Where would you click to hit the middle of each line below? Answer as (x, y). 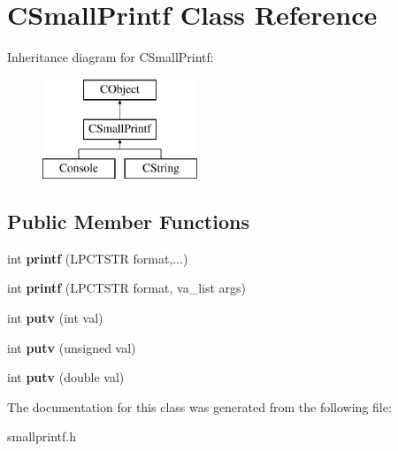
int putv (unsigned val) (72, 347)
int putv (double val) (66, 377)
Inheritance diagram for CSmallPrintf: (111, 57)
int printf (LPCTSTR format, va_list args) (126, 288)
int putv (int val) (55, 318)
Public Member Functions (128, 222)
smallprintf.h (42, 436)
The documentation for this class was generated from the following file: (199, 406)
